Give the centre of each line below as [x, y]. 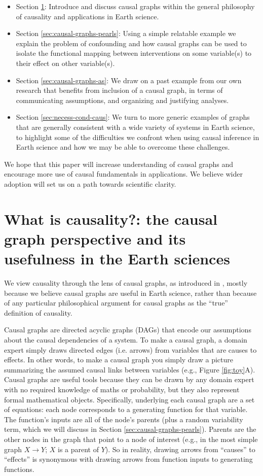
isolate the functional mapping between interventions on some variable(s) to [134, 53]
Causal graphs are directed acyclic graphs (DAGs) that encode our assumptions [128, 330]
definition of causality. [38, 312]
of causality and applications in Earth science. [87, 16]
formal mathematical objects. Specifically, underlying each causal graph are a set [129, 399]
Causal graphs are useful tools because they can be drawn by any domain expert [129, 379]
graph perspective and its [95, 238]
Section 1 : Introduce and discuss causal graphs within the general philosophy [135, 6]
